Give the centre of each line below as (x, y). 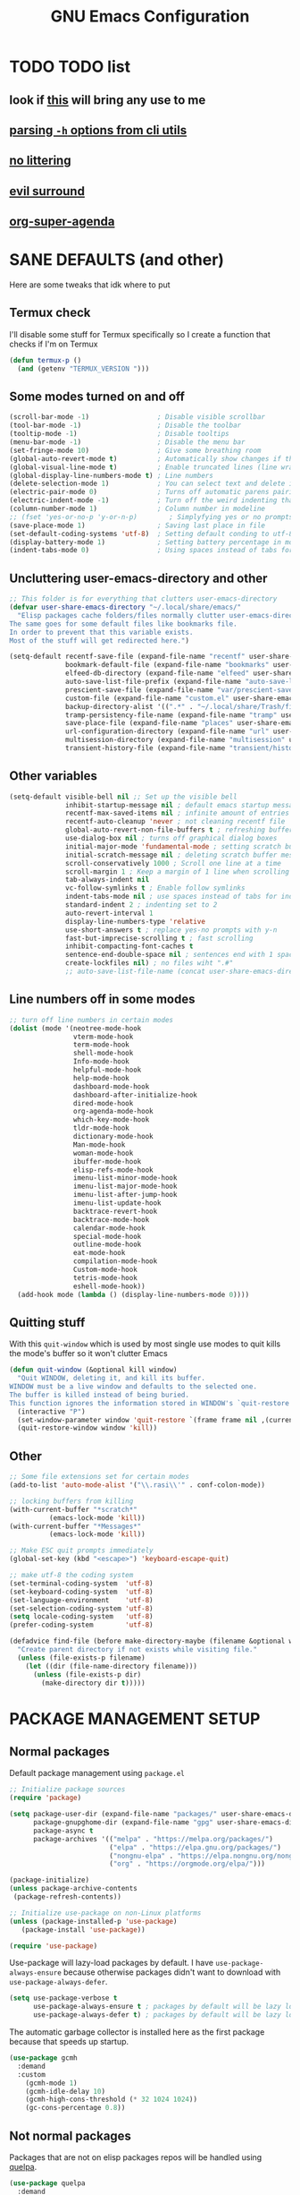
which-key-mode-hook (111, 1120)
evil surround (47, 191)
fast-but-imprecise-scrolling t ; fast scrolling (159, 938)
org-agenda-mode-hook (113, 1112)
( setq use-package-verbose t (63, 1998)
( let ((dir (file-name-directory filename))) (112, 1666)
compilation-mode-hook (115, 1261)
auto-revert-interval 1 (109, 913)
